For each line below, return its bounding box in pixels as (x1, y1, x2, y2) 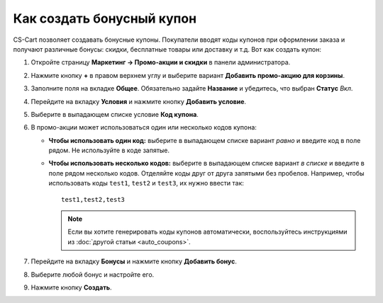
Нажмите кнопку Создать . (30, 283, 113, 292)
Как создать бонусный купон (13, 11, 197, 26)
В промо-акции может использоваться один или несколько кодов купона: (30, 123, 257, 132)
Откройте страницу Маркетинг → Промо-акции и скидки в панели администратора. (30, 58, 291, 67)
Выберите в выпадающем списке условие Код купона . (30, 110, 199, 118)
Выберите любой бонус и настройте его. (30, 270, 155, 279)
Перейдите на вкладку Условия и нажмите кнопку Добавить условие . (30, 97, 247, 105)
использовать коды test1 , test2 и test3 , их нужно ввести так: (48, 179, 245, 188)
